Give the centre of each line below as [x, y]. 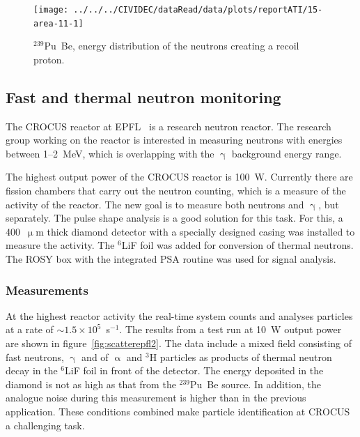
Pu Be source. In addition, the [256, 384]
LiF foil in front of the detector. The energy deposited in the [194, 370]
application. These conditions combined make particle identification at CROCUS [178, 412]
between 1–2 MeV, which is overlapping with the [110, 153]
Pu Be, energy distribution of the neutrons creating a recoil [172, 46]
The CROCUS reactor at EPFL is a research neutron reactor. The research [169, 126]
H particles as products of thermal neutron [241, 356]
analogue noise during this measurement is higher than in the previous [156, 398]
